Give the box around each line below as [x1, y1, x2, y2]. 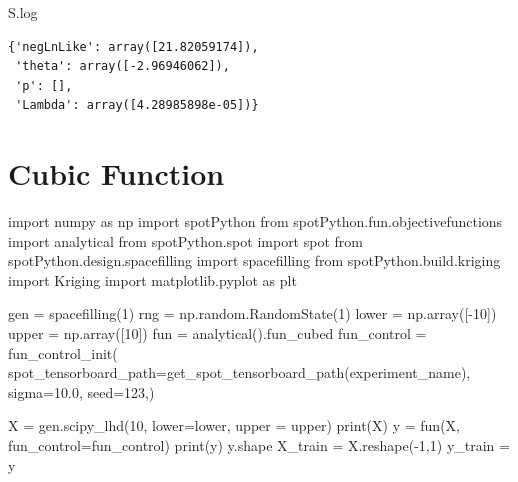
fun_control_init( [8, 342, 118, 363]
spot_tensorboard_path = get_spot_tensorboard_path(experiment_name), [8, 362, 471, 383]
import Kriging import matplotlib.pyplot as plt [8, 269, 297, 290]
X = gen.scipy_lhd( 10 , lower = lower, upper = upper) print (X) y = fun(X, [8, 415, 460, 436]
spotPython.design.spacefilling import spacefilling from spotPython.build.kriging [8, 250, 501, 271]
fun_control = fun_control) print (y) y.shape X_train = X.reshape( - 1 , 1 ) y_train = [8, 435, 510, 456]
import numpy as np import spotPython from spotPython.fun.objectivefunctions [8, 211, 503, 232]
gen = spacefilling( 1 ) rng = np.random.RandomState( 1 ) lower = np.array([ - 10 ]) [8, 303, 497, 324]
